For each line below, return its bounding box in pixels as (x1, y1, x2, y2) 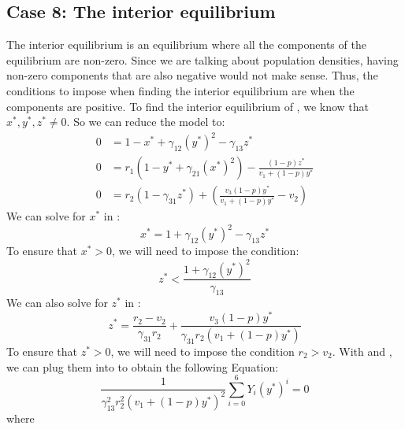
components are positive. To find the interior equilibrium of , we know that (6, 98, 369, 114)
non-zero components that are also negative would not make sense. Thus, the (6, 67, 378, 83)
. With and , (332, 342, 392, 359)
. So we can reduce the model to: (66, 113, 225, 130)
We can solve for (6, 208, 86, 224)
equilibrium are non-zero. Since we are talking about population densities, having (6, 51, 399, 68)
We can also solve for (6, 294, 108, 311)
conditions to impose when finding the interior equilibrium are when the (6, 82, 355, 98)
